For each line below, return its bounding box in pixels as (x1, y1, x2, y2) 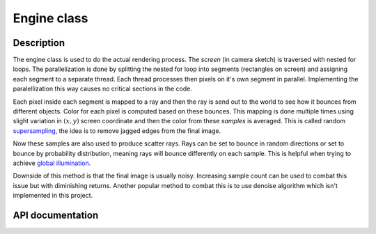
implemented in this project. (13, 192, 93, 200)
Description (13, 37, 65, 49)
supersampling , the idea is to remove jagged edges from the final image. (13, 126, 221, 135)
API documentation (13, 209, 99, 221)
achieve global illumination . (13, 159, 91, 167)
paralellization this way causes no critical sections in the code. (13, 84, 193, 93)
